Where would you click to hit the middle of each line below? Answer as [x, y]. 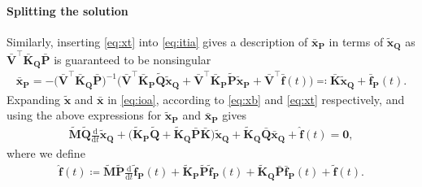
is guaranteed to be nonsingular [133, 59]
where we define [46, 152]
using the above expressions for [84, 115]
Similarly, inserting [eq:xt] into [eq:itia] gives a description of [157, 41]
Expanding [33, 99]
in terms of [356, 41]
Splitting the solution [67, 10]
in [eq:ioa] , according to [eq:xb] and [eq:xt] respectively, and [256, 99]
